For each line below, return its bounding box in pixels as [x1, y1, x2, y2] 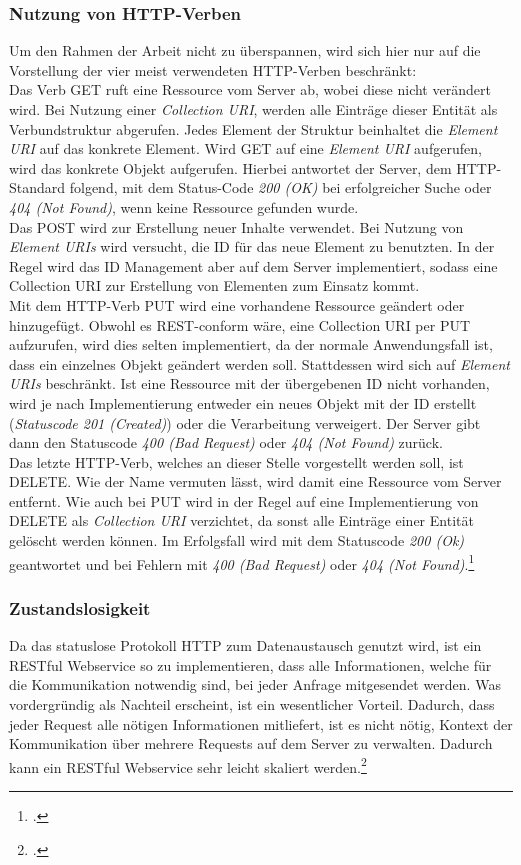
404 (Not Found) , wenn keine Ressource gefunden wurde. [9, 196, 359, 217]
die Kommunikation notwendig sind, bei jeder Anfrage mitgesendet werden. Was [9, 674, 501, 695]
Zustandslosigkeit [9, 595, 151, 620]
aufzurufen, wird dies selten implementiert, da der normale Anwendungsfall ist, [9, 334, 493, 355]
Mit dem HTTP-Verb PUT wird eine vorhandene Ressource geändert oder [9, 294, 465, 315]
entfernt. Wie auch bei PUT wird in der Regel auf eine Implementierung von [9, 490, 479, 511]
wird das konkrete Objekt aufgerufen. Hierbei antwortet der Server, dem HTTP [9, 157, 497, 178]
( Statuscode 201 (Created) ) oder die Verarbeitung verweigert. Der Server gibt [9, 412, 481, 433]
